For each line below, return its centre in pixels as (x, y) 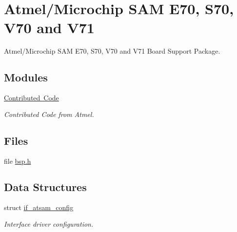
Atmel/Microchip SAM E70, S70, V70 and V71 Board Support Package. (112, 51)
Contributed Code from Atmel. (49, 114)
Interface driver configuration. (49, 223)
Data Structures (45, 187)
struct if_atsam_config (39, 207)
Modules (26, 77)
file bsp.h (18, 161)
